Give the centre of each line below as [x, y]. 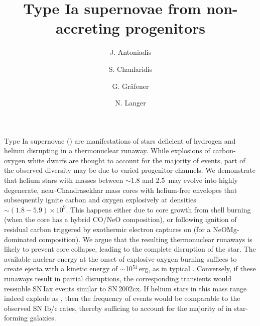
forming [16, 318]
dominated [20, 239]
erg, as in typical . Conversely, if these [197, 268]
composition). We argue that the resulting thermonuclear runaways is [146, 239]
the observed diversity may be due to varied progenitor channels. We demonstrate [130, 170]
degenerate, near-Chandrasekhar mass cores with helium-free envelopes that [121, 190]
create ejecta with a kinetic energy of [61, 268]
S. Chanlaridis [131, 69]
